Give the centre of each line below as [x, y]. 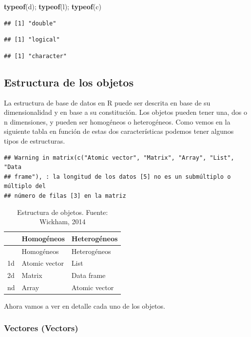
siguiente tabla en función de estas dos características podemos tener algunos [119, 131]
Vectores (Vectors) [41, 327]
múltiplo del [25, 186]
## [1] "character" [35, 56]
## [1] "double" [30, 23]
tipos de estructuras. [35, 140]
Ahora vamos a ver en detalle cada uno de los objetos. [85, 306]
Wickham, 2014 [62, 221]
